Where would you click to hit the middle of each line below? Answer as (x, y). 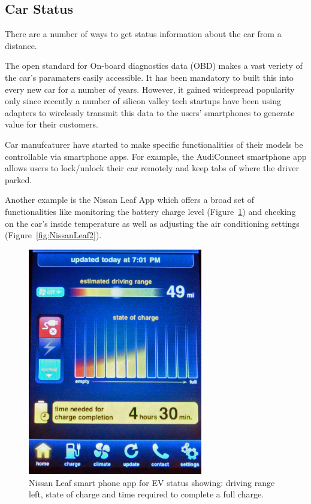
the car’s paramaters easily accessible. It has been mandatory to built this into (149, 77)
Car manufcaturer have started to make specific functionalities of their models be (154, 144)
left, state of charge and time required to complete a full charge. (147, 494)
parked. (19, 179)
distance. (21, 45)
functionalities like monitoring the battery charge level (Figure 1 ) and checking (150, 211)
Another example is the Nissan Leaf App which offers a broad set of (129, 200)
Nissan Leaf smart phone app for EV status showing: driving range (152, 482)
